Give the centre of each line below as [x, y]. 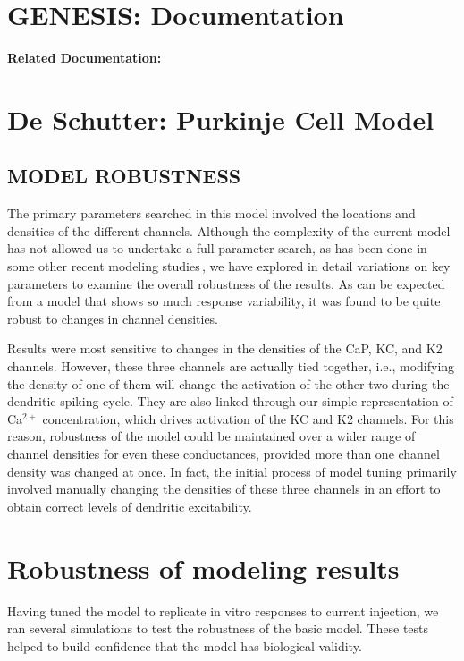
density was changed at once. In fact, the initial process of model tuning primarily [232, 471]
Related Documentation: [84, 58]
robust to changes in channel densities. [113, 318]
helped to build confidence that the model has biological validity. [185, 645]
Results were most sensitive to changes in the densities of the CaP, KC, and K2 [225, 348]
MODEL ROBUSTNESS [124, 176]
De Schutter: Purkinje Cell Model [221, 119]
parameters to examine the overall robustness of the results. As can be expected [226, 283]
